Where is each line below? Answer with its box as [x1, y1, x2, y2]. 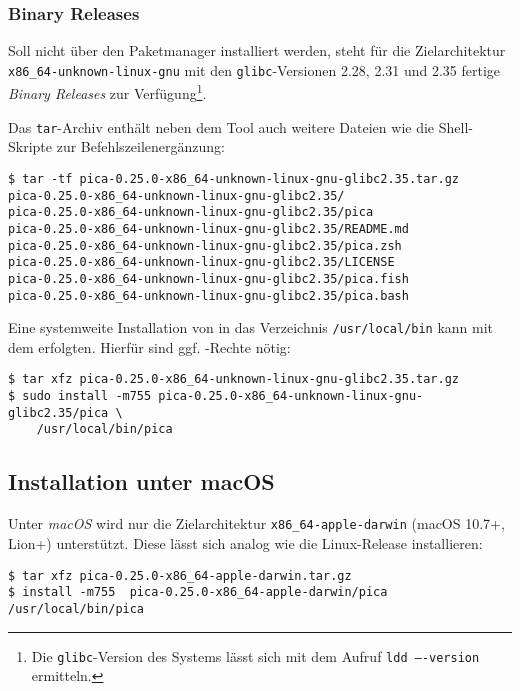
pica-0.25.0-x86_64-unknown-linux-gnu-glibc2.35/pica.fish [8, 271, 409, 286]
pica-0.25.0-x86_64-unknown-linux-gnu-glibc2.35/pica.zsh [8, 238, 402, 253]
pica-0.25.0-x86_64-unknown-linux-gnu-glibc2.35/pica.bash [8, 288, 409, 303]
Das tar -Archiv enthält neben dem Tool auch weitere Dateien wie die [8, 116, 435, 137]
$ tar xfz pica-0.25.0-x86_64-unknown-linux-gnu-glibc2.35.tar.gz [8, 372, 460, 387]
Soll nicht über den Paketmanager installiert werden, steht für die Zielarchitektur [8, 40, 506, 61]
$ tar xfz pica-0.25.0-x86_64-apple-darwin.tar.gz [8, 568, 352, 583]
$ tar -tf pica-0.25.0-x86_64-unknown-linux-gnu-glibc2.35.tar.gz [8, 171, 460, 186]
